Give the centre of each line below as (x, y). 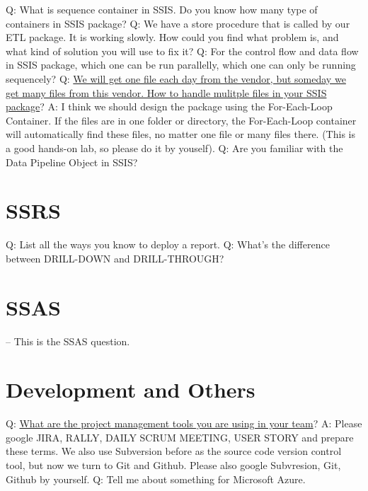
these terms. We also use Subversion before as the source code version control (174, 451)
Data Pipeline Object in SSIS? (72, 162)
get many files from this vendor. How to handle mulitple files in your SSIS (166, 92)
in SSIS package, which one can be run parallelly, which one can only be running (181, 65)
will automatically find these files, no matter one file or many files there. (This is (180, 134)
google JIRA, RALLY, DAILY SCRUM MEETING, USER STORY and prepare (180, 437)
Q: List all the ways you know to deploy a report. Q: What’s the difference (168, 244)
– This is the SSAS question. (68, 341)
